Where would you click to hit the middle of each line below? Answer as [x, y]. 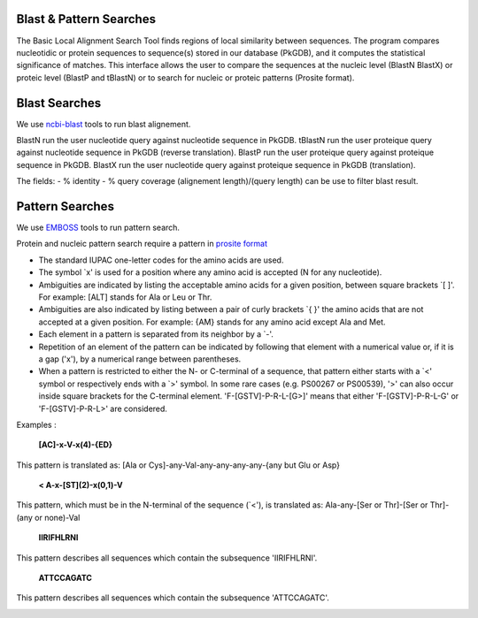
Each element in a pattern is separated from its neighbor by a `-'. [156, 334]
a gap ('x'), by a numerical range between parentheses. [140, 359]
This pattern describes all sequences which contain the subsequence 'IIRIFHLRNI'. [167, 558]
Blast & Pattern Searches [86, 19]
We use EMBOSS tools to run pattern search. [98, 228]
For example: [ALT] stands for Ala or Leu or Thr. [125, 297]
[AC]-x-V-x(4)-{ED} [76, 445]
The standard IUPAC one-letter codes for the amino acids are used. [161, 260]
